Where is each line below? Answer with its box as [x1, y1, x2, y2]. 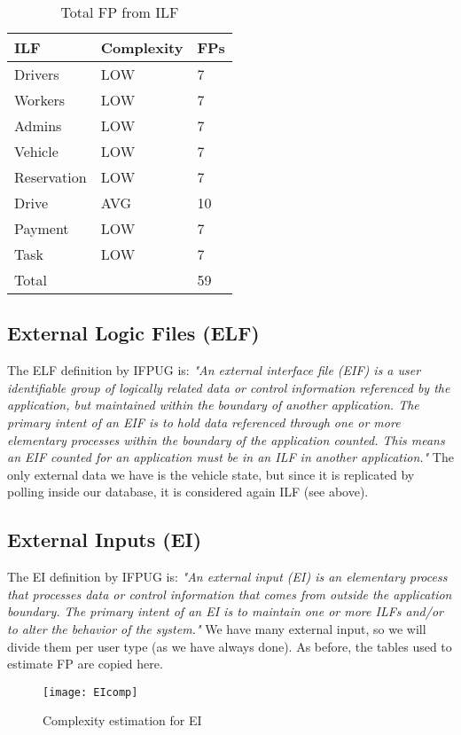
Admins [14, 115, 62, 136]
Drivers [14, 64, 59, 84]
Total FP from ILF [60, 2, 179, 22]
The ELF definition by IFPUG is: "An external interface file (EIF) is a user [7, 361, 421, 379]
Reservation [14, 167, 87, 187]
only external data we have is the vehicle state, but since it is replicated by [7, 465, 415, 483]
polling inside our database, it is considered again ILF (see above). [7, 482, 369, 501]
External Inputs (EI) [7, 526, 202, 553]
